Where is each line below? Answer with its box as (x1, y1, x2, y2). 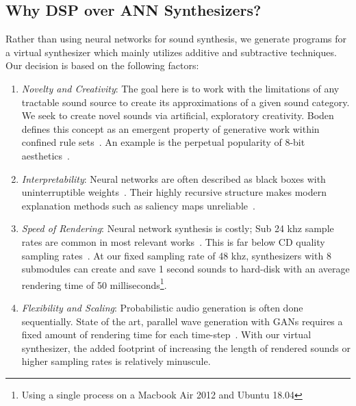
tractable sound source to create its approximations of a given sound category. (21, 94, 350, 109)
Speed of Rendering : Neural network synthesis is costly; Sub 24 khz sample (21, 221, 334, 236)
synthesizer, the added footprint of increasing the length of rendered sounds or (21, 340, 351, 355)
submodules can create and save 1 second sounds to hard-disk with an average (21, 262, 350, 276)
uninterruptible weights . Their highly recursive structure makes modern (21, 185, 327, 199)
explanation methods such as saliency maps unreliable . (21, 198, 255, 212)
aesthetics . (21, 148, 70, 162)
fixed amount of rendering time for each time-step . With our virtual (21, 327, 311, 342)
